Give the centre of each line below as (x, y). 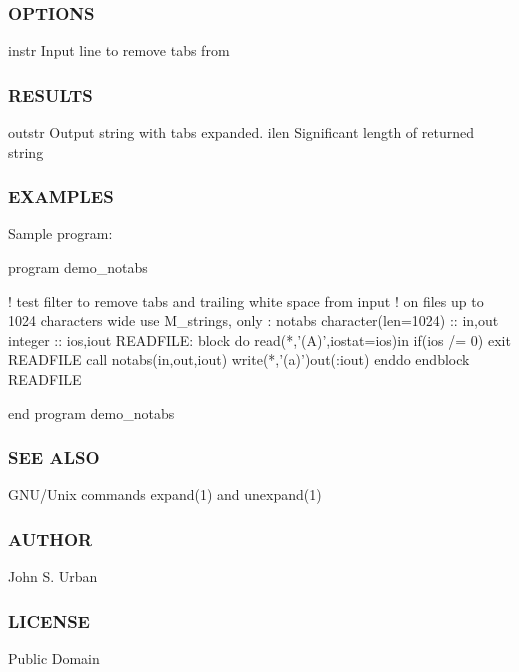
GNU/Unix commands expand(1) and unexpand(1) (165, 494)
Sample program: (60, 233)
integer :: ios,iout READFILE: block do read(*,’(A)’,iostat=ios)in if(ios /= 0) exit (259, 339)
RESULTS (50, 94)
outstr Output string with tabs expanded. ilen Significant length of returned (241, 132)
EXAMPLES (61, 196)
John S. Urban (53, 576)
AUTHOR (50, 538)
